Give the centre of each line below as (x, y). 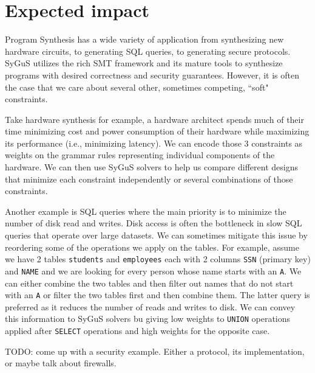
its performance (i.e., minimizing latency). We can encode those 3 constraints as (154, 143)
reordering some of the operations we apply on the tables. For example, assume (152, 247)
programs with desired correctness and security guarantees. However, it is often (152, 75)
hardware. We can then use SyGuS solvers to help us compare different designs (151, 167)
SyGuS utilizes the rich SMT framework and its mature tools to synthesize (144, 63)
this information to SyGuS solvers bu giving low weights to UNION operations (148, 319)
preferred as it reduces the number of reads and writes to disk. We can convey (150, 306)
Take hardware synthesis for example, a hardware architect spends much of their (154, 119)
